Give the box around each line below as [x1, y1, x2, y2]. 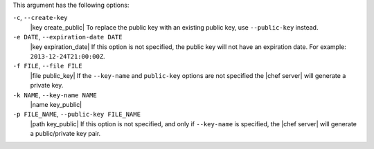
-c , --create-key [12, 14, 68, 22]
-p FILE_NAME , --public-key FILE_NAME [12, 110, 141, 119]
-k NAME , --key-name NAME [12, 90, 97, 99]
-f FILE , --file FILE [12, 62, 82, 70]
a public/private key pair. [30, 130, 101, 138]
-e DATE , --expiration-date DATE [12, 33, 123, 41]
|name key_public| [30, 100, 82, 108]
